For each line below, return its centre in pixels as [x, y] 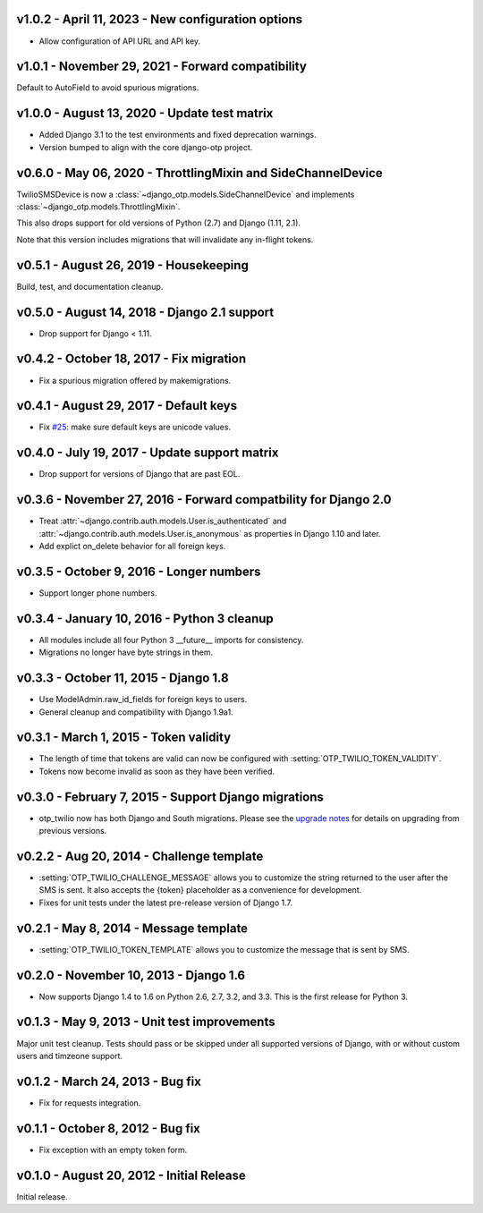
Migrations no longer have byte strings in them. [126, 652]
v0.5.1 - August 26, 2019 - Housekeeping [133, 265]
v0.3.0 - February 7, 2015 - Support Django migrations [170, 797]
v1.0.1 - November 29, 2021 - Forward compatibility [162, 67]
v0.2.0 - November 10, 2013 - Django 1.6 [131, 975]
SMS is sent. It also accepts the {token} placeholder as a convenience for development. [200, 890]
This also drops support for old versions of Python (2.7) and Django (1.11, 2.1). [159, 223]
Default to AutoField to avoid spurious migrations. [108, 88]
